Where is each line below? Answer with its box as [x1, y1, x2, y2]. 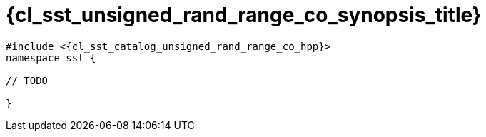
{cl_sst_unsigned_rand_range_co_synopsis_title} [6, 3, 482, 27]
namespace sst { [6, 51, 96, 64]
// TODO [6, 74, 49, 86]
